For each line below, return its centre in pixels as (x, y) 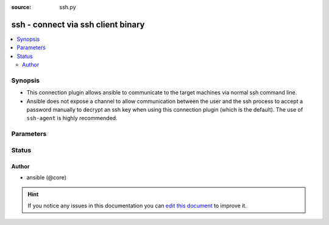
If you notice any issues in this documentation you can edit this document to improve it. (137, 205)
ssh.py (68, 7)
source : (21, 7)
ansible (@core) (47, 177)
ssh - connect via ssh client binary (78, 24)
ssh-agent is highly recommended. (72, 118)
